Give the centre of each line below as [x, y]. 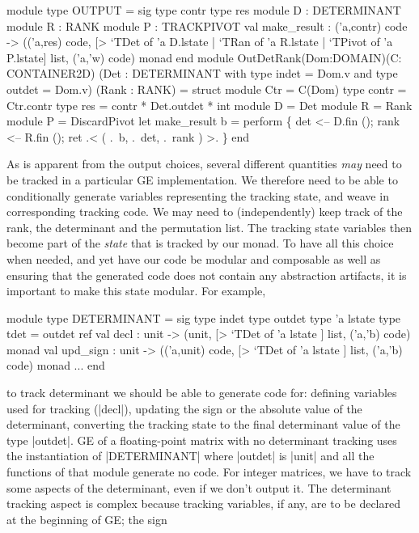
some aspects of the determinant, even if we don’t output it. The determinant [199, 487]
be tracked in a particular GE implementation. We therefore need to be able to [202, 179]
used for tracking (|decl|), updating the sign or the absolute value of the [184, 408]
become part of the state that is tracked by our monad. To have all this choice [200, 243]
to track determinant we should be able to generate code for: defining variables [202, 393]
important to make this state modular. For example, [136, 291]
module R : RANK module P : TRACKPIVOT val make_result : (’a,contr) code [207, 25]
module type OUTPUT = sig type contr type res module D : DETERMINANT [204, 10]
